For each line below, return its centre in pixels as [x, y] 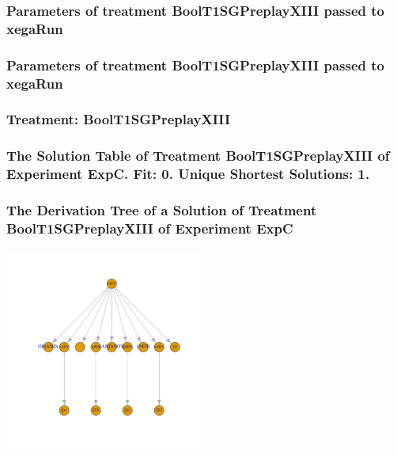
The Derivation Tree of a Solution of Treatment [162, 210]
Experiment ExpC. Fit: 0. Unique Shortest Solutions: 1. [188, 174]
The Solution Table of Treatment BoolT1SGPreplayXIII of [198, 156]
